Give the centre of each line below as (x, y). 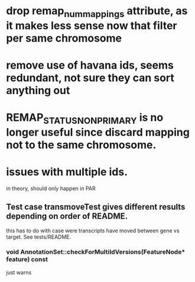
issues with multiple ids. (67, 172)
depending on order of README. (67, 217)
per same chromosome (64, 38)
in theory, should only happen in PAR (51, 188)
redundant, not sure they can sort (90, 78)
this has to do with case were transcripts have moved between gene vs (93, 230)
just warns (19, 272)
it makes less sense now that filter (92, 25)
